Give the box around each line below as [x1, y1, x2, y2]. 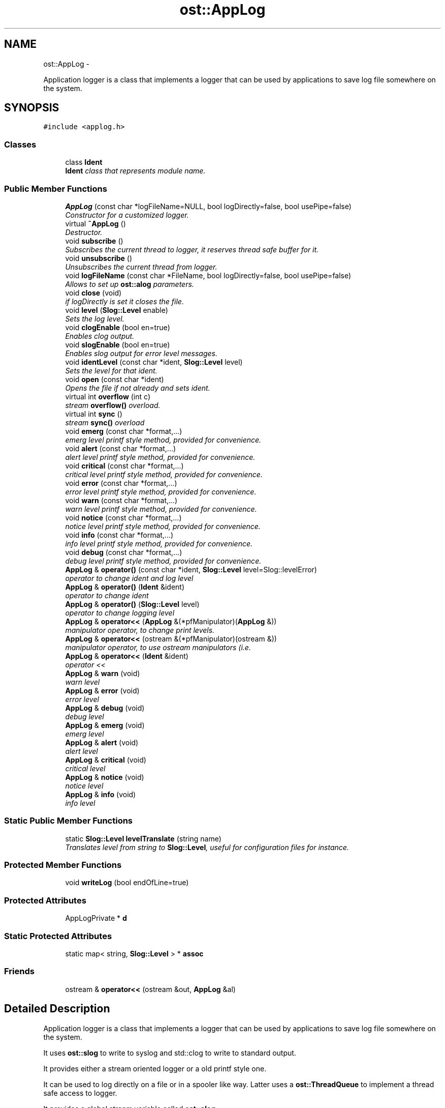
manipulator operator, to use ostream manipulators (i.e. [65, 643, 251, 652]
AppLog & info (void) [65, 790, 136, 799]
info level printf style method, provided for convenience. [65, 539, 253, 548]
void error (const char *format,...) [65, 478, 177, 487]
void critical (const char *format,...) [65, 461, 184, 470]
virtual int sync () [65, 409, 122, 418]
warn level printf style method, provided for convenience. [65, 504, 257, 513]
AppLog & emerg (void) [65, 720, 145, 730]
